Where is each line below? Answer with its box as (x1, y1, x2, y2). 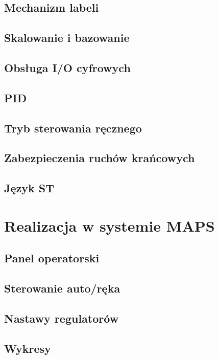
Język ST (4, 180, 55, 196)
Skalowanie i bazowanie (4, 30, 130, 46)
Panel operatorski (4, 250, 100, 266)
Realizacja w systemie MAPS (4, 215, 215, 236)
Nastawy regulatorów (4, 310, 119, 326)
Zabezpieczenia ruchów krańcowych (4, 150, 195, 166)
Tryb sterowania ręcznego (4, 120, 142, 136)
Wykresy (4, 340, 51, 356)
